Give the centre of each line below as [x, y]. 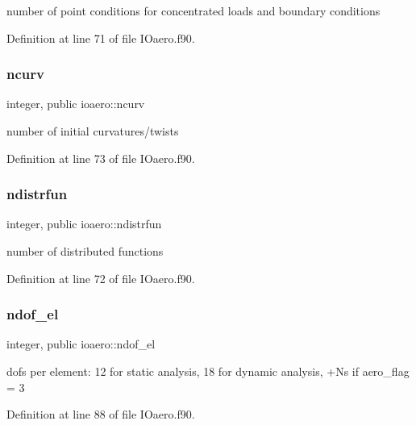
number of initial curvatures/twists [93, 131]
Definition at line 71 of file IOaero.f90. [101, 37]
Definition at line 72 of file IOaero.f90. [101, 278]
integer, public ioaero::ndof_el [81, 344]
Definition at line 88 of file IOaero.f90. [101, 414]
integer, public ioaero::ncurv [76, 104]
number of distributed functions [85, 251]
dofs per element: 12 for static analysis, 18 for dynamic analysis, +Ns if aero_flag [208, 371]
